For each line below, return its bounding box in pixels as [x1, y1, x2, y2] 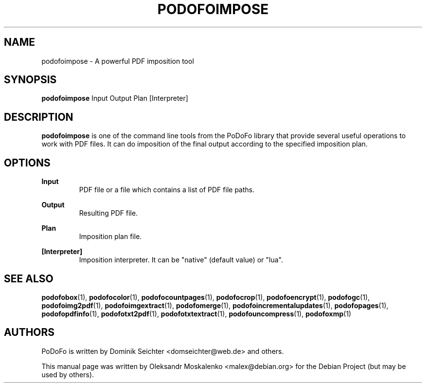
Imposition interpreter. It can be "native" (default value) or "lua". [79, 256, 283, 264]
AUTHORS [4, 326, 55, 339]
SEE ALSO [4, 272, 53, 285]
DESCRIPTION [4, 111, 73, 123]
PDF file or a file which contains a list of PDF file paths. [79, 185, 255, 194]
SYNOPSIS [4, 74, 57, 86]
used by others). [41, 370, 94, 379]
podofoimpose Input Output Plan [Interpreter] [41, 94, 188, 103]
